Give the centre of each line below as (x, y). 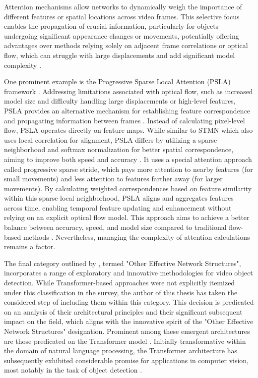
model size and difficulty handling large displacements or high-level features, (120, 101)
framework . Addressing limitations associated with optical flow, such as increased (129, 91)
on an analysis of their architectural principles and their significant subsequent (123, 311)
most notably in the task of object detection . (73, 370)
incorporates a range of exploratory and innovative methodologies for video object (129, 273)
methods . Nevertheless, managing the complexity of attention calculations (136, 237)
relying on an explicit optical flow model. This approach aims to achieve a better (127, 217)
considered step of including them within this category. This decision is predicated (129, 302)
